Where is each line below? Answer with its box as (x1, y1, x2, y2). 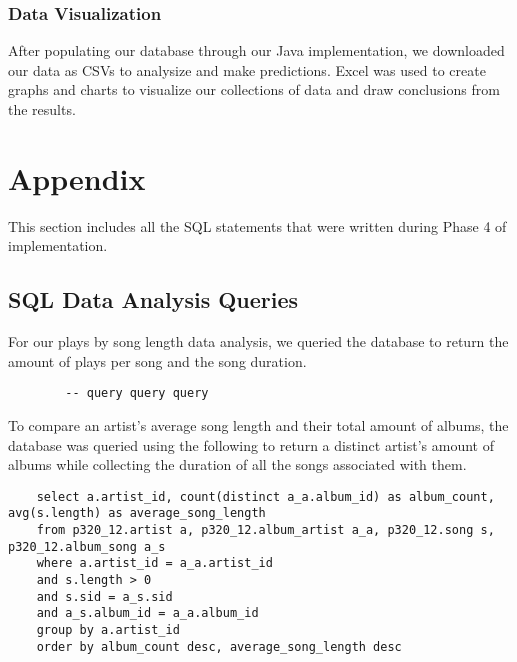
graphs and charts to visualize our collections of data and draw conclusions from (8, 79, 500, 100)
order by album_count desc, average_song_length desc (36, 639, 402, 654)
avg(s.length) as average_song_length (8, 506, 266, 521)
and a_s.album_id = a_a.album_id (36, 606, 259, 621)
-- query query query (65, 386, 209, 401)
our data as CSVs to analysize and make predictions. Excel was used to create (8, 59, 486, 80)
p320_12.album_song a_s (8, 539, 166, 554)
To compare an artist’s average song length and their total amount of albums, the (8, 414, 509, 435)
